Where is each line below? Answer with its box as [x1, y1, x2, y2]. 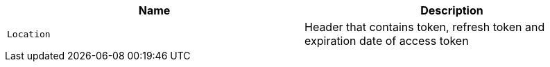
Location [7, 28, 51, 39]
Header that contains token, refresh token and [304, 20, 545, 34]
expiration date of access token [304, 34, 469, 48]
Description [420, 3, 483, 17]
